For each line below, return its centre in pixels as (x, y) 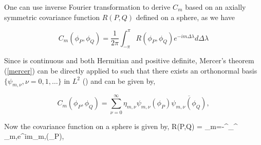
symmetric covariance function (52, 17)
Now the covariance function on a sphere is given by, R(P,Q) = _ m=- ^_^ (121, 126)
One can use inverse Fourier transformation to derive (87, 7)
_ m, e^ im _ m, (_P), (34, 136)
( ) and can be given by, (119, 80)
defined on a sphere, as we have (185, 17)
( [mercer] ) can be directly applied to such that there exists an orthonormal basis (131, 71)
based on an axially (216, 7)
